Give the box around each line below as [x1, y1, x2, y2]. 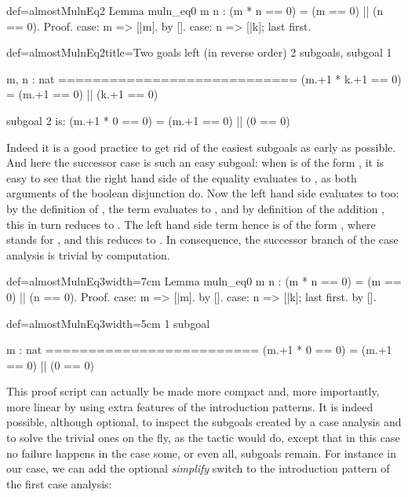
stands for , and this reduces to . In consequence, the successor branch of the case [6, 231, 399, 248]
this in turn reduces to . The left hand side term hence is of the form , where [6, 215, 376, 232]
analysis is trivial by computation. [6, 246, 170, 263]
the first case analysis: [6, 475, 112, 491]
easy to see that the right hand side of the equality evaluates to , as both [6, 169, 357, 186]
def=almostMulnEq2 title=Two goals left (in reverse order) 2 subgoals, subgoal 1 [6, 44, 392, 61]
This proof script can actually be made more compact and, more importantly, [6, 383, 380, 399]
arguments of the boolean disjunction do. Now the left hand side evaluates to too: [6, 185, 399, 201]
